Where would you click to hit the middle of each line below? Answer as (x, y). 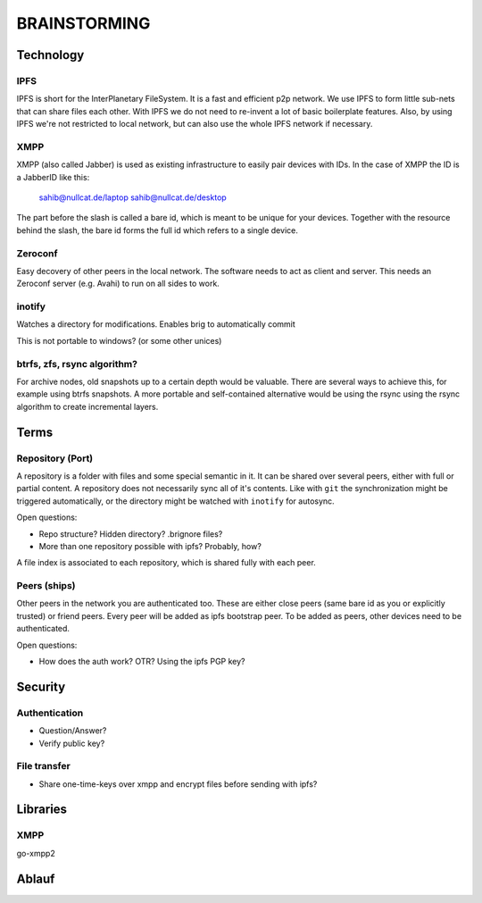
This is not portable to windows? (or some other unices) (119, 340)
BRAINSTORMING (83, 23)
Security (41, 686)
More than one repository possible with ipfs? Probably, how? (150, 546)
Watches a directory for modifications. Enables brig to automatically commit (156, 324)
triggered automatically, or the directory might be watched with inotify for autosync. (175, 501)
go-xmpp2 (36, 853)
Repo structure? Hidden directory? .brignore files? (131, 534)
